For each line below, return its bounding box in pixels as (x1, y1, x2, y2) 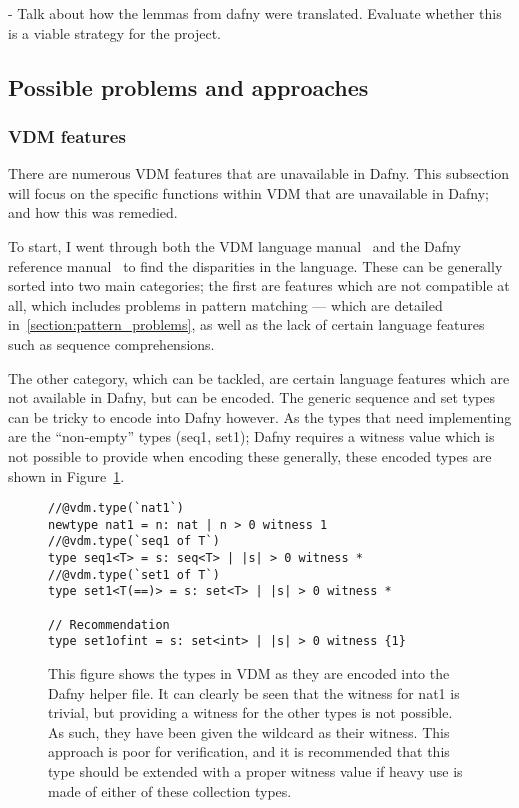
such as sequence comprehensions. (8, 333, 215, 354)
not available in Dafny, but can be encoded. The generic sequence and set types (8, 387, 495, 408)
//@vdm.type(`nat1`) (48, 501, 185, 516)
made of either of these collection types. (48, 780, 292, 801)
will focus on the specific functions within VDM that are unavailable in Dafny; (8, 182, 489, 203)
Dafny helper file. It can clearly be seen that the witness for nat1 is (48, 682, 460, 703)
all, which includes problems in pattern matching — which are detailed (8, 294, 443, 315)
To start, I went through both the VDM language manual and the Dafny (8, 235, 461, 256)
